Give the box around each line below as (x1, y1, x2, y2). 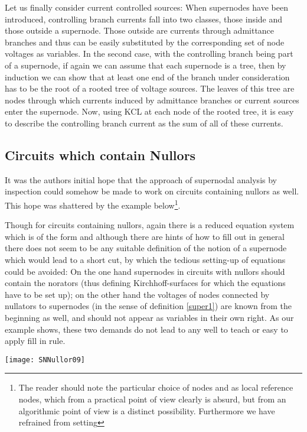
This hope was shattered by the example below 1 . (5, 197, 181, 211)
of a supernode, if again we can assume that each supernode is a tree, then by (5, 59, 286, 71)
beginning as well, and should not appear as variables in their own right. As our (5, 311, 294, 323)
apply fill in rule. (5, 334, 66, 347)
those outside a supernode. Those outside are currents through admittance (5, 24, 275, 37)
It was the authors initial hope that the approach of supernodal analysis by (5, 173, 277, 186)
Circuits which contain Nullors (5, 145, 196, 164)
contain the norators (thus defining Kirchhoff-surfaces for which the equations (5, 277, 286, 289)
